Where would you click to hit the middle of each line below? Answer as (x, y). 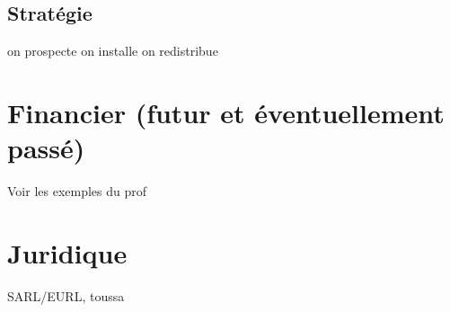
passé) (46, 148)
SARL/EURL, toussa (66, 295)
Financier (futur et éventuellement (226, 112)
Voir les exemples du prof (77, 191)
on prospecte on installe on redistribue (113, 51)
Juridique (67, 252)
